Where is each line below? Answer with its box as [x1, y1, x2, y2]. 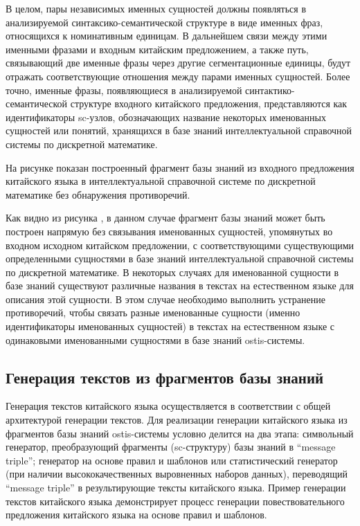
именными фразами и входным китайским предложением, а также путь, [6, 42, 309, 56]
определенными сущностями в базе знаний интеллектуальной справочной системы [6, 251, 354, 266]
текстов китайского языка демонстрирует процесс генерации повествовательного [6, 493, 345, 508]
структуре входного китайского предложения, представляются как [70, 96, 348, 111]
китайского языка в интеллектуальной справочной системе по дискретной [6, 174, 316, 188]
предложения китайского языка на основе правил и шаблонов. [6, 507, 267, 522]
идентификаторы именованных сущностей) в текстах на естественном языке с [6, 319, 334, 334]
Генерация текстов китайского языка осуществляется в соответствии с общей [6, 399, 331, 413]
